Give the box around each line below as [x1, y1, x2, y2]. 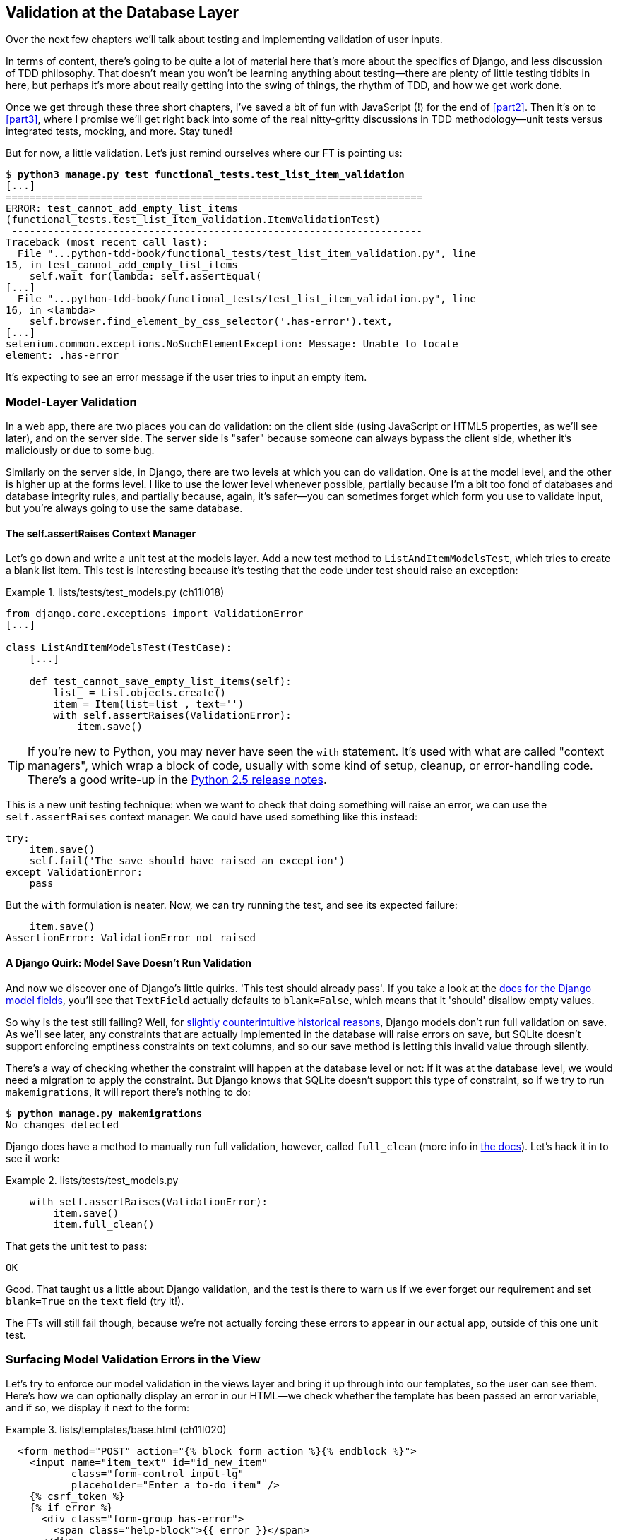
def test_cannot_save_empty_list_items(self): [29, 676, 292, 688]
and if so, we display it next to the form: [6, 1402, 190, 1414]
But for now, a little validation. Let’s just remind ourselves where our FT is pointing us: [6, 147, 403, 160]
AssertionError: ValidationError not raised [6, 932, 256, 944]
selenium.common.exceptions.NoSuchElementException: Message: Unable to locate [6, 338, 458, 350]
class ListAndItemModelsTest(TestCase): [6, 642, 232, 654]
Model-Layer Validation [6, 394, 137, 409]
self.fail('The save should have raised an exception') [29, 855, 345, 867]
